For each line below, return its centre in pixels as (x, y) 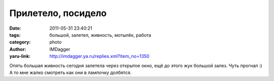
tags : (15, 35)
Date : (15, 28)
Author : (18, 49)
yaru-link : (20, 56)
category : (20, 42)
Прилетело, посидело (58, 13)
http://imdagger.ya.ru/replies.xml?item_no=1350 (99, 56)
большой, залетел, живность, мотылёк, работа (100, 35)
